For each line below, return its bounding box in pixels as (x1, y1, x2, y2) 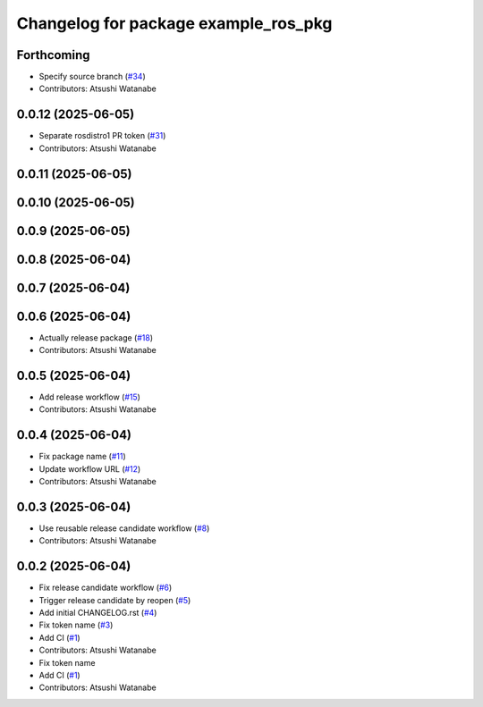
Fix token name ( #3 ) (38, 619, 114, 630)
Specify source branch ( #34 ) (38, 72, 147, 82)
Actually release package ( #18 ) (38, 332, 154, 343)
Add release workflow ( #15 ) (38, 391, 140, 402)
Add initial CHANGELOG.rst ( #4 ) (38, 608, 157, 619)
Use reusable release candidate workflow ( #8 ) (38, 523, 210, 534)
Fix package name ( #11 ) (38, 451, 127, 462)
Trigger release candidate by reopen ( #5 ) (38, 594, 191, 605)
